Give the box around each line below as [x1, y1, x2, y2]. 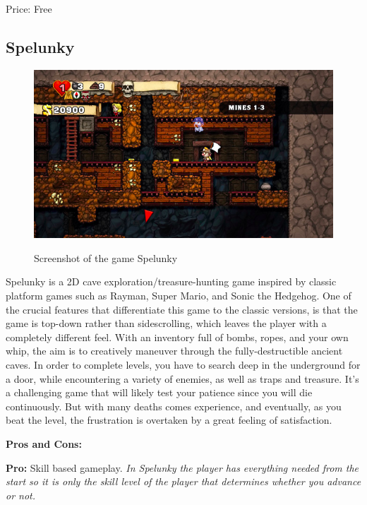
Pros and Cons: [6, 436, 82, 451]
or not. [6, 487, 36, 502]
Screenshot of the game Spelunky [34, 250, 178, 265]
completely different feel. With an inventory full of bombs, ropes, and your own [6, 329, 349, 344]
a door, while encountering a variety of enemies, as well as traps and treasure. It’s [6, 371, 359, 386]
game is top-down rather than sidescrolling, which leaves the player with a [6, 316, 327, 331]
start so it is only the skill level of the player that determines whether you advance [6, 474, 361, 489]
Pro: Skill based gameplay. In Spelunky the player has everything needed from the [6, 460, 359, 475]
